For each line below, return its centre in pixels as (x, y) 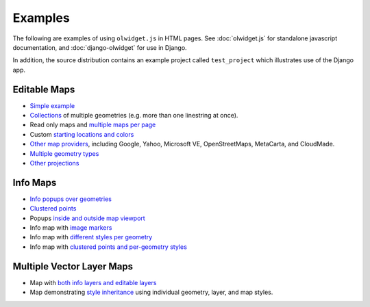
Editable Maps (44, 89)
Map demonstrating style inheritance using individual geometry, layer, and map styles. (151, 292)
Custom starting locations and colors (82, 134)
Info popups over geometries (71, 199)
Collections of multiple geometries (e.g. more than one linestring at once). (134, 116)
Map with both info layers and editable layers (93, 282)
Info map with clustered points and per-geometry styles (109, 247)
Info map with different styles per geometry (91, 237)
